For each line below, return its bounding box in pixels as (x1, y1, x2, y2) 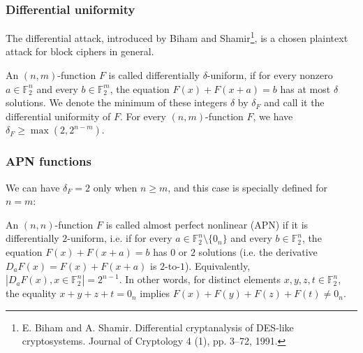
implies (140, 286, 170, 301)
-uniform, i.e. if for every (67, 231, 172, 245)
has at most (280, 81, 331, 96)
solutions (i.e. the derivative (198, 245, 318, 259)
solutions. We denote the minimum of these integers (6, 95, 228, 110)
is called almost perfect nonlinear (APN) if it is (105, 217, 309, 231)
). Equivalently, (184, 258, 251, 273)
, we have (253, 108, 293, 123)
